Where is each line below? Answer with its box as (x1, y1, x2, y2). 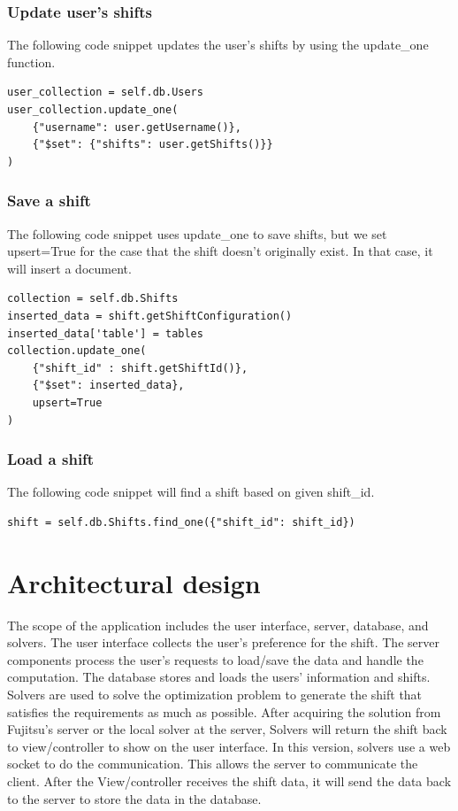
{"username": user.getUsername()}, (32, 120, 241, 134)
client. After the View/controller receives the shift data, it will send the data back (7, 772, 452, 790)
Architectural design (7, 564, 261, 600)
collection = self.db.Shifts (7, 292, 179, 305)
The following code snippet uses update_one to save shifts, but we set (7, 224, 387, 243)
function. (7, 52, 56, 71)
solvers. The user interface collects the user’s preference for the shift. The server (7, 633, 439, 652)
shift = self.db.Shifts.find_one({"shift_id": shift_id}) (7, 515, 355, 529)
